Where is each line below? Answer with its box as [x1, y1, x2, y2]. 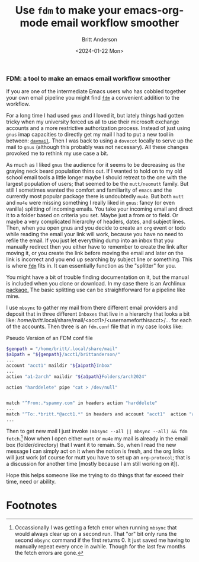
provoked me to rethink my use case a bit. [6, 150, 108, 157]
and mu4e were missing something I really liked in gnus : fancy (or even [6, 199, 175, 207]
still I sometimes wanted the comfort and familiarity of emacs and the [6, 186, 172, 193]
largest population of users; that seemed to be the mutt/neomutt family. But [6, 180, 189, 188]
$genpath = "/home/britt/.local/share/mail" [6, 346, 118, 352]
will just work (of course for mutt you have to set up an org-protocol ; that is [6, 453, 191, 461]
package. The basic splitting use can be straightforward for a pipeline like [6, 286, 185, 294]
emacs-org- [123, 4, 184, 17]
